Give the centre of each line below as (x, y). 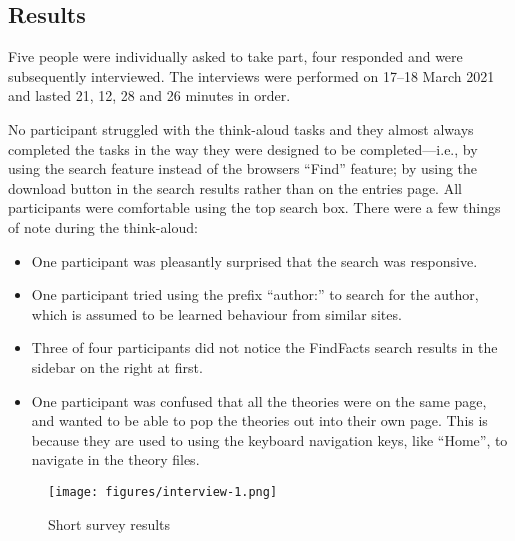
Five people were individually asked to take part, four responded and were (235, 56)
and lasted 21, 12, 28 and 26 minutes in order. (149, 95)
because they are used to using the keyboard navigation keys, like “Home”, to (269, 439)
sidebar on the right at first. (117, 366)
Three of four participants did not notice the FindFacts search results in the (264, 347)
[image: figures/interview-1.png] (163, 491)
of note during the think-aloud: (103, 226)
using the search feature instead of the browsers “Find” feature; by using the (243, 168)
